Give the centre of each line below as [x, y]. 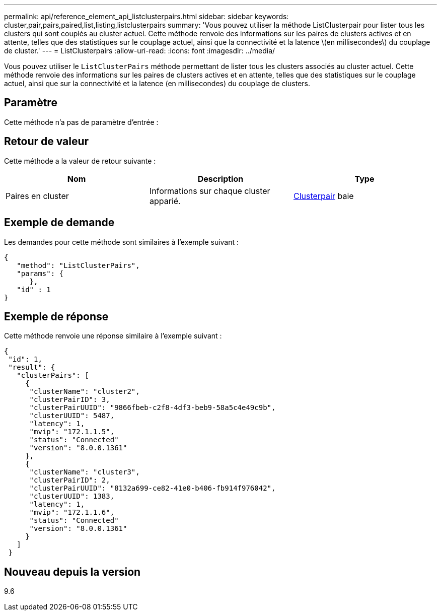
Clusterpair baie [323, 196]
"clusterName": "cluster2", [85, 392]
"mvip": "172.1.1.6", [72, 512]
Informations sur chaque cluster [210, 191]
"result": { [32, 367]
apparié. [165, 201]
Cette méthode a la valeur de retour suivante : [80, 161]
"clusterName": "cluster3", [85, 472]
